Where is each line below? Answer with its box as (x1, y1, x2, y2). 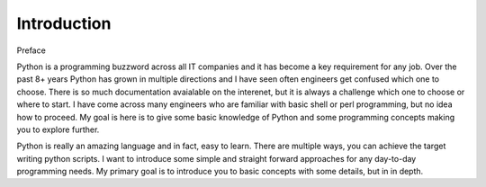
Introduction (16, 13, 112, 33)
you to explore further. (16, 124, 100, 135)
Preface (16, 45, 47, 56)
